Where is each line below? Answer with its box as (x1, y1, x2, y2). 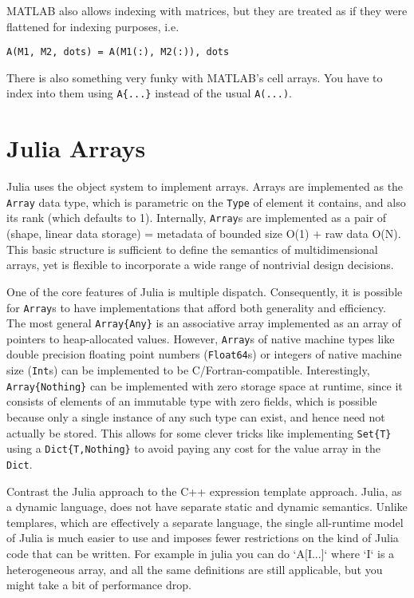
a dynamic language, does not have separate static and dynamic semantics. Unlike (6, 498, 408, 515)
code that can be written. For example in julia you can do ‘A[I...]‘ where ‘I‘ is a (6, 545, 395, 561)
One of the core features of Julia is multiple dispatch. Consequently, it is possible (6, 283, 403, 299)
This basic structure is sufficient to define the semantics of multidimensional (6, 240, 378, 257)
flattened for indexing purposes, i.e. (6, 18, 179, 34)
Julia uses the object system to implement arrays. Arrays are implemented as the (6, 178, 404, 195)
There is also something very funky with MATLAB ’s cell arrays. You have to (6, 69, 383, 85)
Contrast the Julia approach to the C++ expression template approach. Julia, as (6, 482, 402, 499)
